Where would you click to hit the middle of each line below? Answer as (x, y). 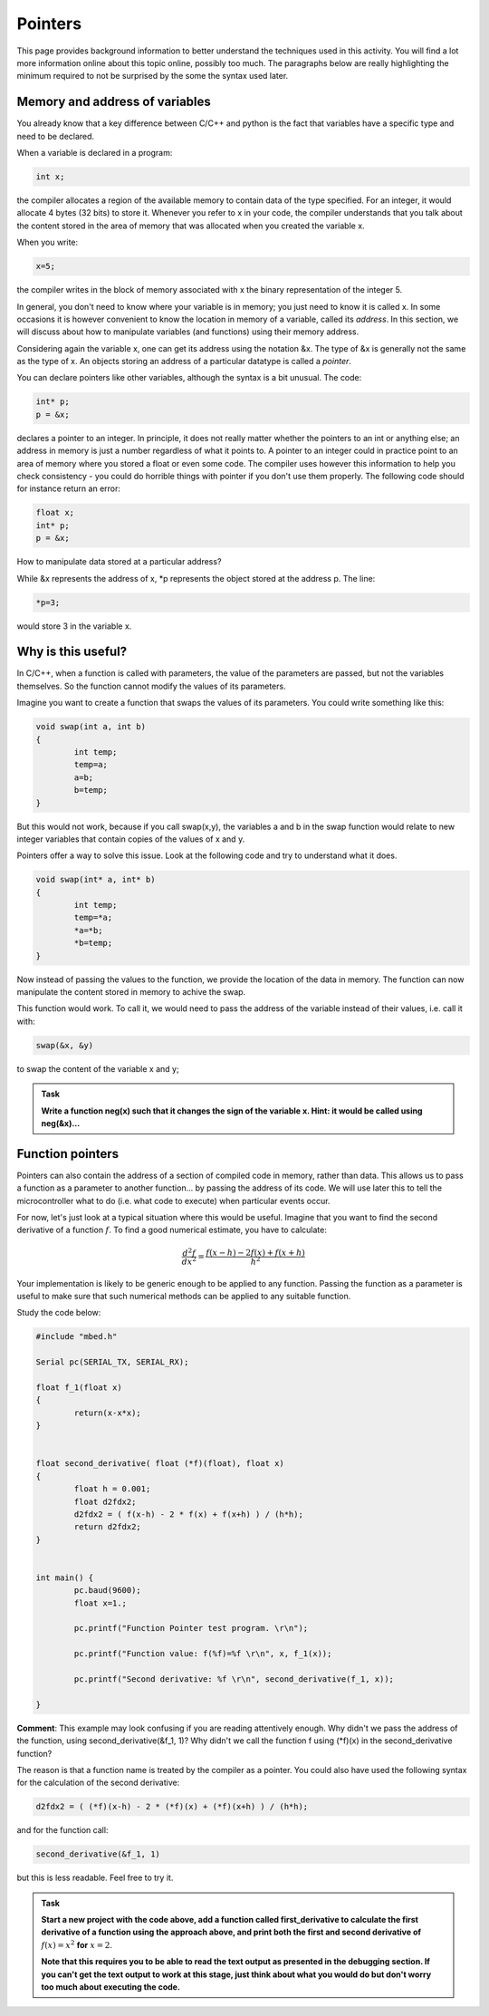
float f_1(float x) (79, 1388)
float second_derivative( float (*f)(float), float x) (160, 1464)
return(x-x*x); (108, 1413)
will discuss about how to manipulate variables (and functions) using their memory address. (188, 332)
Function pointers (68, 1154)
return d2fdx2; (108, 1527)
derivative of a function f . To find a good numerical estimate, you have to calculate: (172, 1230)
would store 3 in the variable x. (74, 626)
